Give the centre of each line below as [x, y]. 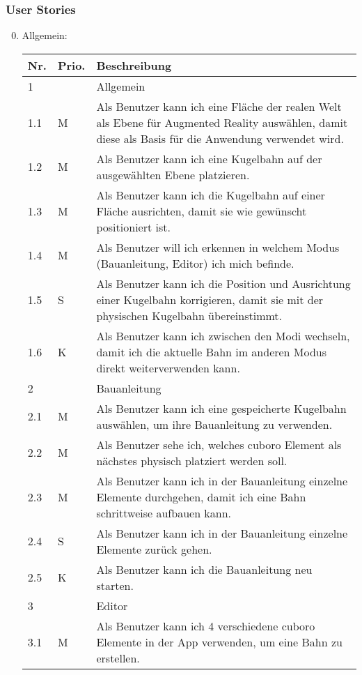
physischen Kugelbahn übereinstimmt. [189, 315]
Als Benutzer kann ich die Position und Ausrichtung [223, 283]
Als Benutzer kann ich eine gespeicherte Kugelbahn [221, 408]
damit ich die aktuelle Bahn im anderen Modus [212, 351]
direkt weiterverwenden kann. [168, 367]
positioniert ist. [133, 227]
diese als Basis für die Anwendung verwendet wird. [220, 138]
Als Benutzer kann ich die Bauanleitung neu [204, 569]
